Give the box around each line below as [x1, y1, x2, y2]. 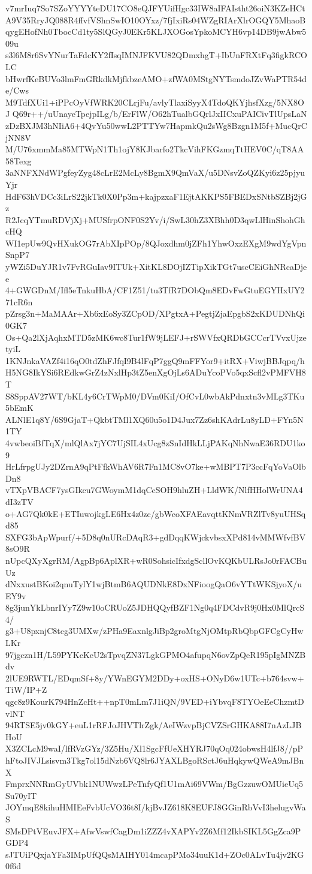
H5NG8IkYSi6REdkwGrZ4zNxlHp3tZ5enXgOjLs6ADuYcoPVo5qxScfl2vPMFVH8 [5, 366, 306, 379]
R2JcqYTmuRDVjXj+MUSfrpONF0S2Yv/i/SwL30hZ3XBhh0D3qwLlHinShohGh [5, 213, 305, 226]
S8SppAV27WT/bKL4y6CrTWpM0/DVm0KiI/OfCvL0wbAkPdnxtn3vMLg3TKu [5, 389, 305, 402]
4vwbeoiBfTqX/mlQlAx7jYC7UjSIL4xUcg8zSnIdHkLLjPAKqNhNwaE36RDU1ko [5, 436, 305, 449]
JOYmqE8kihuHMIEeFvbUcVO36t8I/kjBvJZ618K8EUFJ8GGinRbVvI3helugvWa [5, 801, 306, 813]
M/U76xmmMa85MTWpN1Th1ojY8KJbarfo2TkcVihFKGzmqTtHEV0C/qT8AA [5, 143, 304, 155]
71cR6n [5, 295, 33, 308]
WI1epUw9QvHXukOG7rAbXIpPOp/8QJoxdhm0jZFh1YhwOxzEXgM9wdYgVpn [5, 236, 307, 249]
